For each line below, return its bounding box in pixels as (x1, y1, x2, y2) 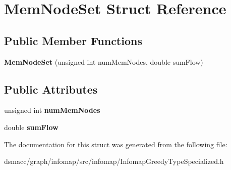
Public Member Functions (4, 32, 142, 48)
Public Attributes (4, 81, 98, 97)
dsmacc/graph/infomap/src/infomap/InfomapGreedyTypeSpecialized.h (4, 156, 224, 166)
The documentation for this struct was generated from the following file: (4, 139, 227, 149)
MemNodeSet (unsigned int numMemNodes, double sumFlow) (4, 56, 203, 67)
